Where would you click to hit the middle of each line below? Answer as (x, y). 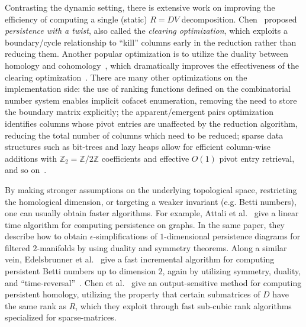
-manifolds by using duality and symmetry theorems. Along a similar (162, 247)
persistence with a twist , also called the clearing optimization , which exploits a (146, 31)
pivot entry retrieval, (257, 158)
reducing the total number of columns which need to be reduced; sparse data (144, 135)
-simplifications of (125, 236)
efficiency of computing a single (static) (76, 19)
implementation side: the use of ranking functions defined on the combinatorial (148, 89)
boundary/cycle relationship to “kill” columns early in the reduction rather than (151, 42)
